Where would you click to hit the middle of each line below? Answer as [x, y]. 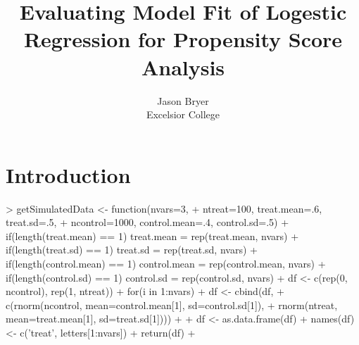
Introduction [68, 174]
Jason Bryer [183, 100]
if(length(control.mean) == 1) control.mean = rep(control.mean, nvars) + [166, 263]
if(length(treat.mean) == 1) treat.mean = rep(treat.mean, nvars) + [152, 236]
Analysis [183, 67]
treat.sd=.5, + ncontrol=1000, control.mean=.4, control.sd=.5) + [147, 222]
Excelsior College [183, 114]
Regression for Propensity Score [183, 39]
